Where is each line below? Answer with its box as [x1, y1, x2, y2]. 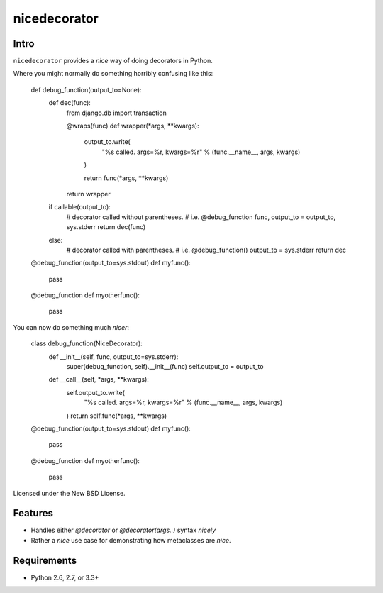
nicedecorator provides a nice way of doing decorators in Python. [13, 57, 213, 65]
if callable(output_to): [48, 203, 111, 211]
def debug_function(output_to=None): [30, 85, 142, 94]
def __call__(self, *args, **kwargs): [48, 375, 149, 384]
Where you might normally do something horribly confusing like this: [13, 70, 213, 78]
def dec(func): [48, 99, 91, 107]
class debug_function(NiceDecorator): [30, 339, 143, 348]
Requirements [13, 554, 77, 567]
